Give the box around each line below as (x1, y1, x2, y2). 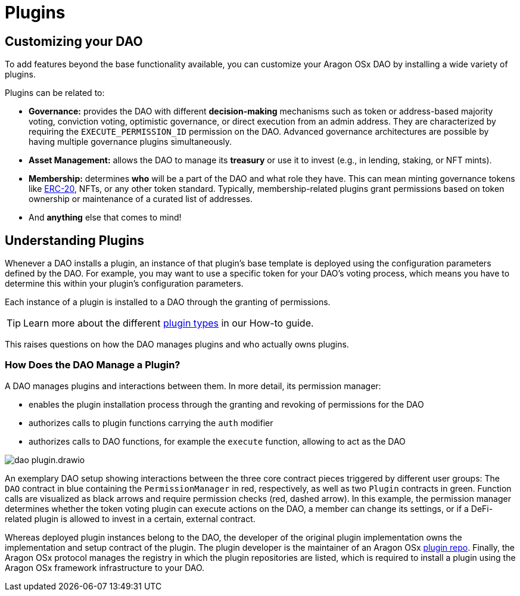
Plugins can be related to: (5, 88, 105, 98)
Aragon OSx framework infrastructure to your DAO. (5, 562, 205, 573)
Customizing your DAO (5, 33, 143, 49)
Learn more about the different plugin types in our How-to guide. (23, 317, 314, 330)
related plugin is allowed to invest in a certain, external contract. (5, 513, 256, 524)
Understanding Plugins (5, 232, 144, 248)
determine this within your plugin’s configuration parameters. (5, 278, 244, 289)
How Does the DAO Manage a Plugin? (5, 359, 180, 371)
